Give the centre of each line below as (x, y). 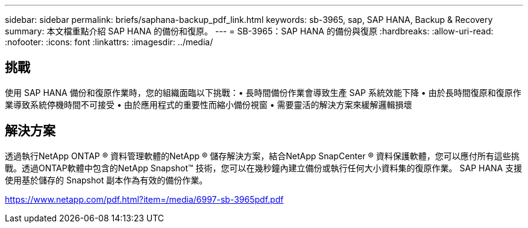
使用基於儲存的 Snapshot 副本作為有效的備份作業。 (106, 180)
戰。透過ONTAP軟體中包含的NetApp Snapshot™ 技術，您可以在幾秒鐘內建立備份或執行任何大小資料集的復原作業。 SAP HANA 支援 (264, 168)
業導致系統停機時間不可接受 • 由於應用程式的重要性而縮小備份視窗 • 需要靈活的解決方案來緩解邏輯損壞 (209, 104)
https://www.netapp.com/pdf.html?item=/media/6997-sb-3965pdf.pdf (144, 199)
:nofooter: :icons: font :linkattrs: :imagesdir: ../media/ (109, 42)
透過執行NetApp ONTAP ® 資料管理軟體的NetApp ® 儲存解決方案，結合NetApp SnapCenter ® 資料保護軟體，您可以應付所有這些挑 (262, 156)
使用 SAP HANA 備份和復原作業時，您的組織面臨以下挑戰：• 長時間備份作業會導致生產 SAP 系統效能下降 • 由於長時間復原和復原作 (263, 92)
